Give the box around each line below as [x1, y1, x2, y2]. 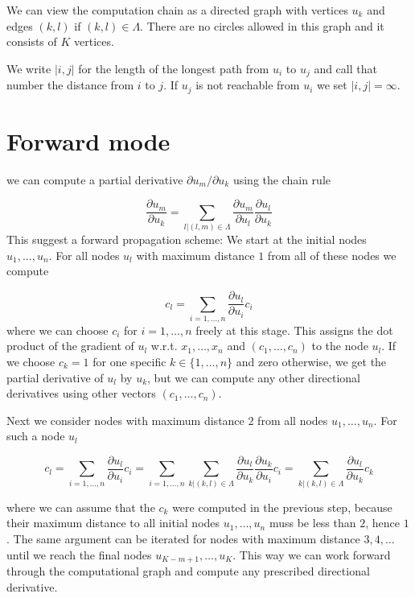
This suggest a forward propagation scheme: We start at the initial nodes [6, 231, 367, 248]
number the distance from [6, 76, 134, 93]
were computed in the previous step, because [172, 498, 392, 515]
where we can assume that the [6, 498, 155, 515]
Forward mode [6, 124, 171, 157]
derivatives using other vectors [6, 385, 156, 402]
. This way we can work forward [232, 546, 391, 563]
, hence [365, 514, 401, 531]
